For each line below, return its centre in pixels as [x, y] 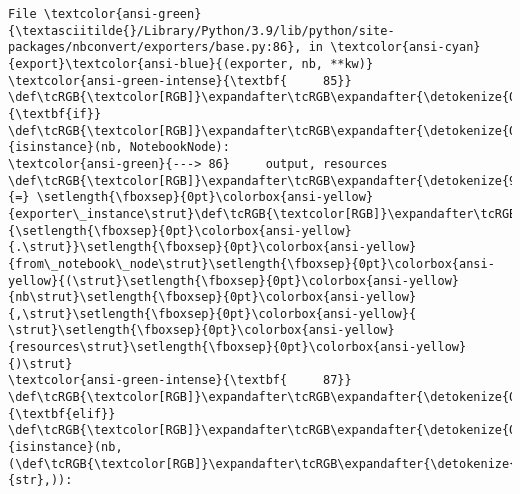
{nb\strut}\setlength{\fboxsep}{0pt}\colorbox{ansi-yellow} [212, 297]
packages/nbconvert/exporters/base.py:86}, [155, 47]
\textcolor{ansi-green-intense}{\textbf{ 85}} [180, 80]
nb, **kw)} [337, 63]
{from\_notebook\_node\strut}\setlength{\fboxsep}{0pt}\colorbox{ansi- [251, 263]
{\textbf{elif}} [62, 413]
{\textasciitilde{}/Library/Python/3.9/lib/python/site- [201, 30]
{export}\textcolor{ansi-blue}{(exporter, [151, 63]
